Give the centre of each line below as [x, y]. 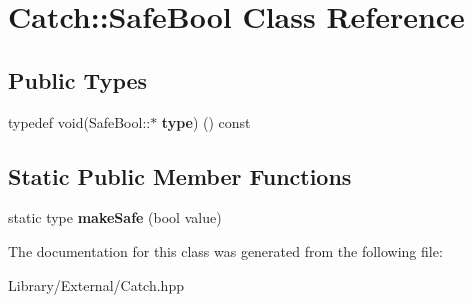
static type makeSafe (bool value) [115, 217]
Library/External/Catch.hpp [96, 284]
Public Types [78, 79]
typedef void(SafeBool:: [79, 121]
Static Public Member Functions [180, 175]
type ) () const [206, 121]
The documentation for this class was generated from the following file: [225, 250]
